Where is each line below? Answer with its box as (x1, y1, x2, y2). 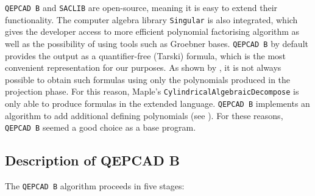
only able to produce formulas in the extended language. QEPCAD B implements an (5, 97, 310, 109)
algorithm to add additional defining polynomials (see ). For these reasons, (5, 109, 283, 122)
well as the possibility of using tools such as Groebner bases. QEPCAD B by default (5, 37, 308, 49)
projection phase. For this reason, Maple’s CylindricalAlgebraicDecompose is (5, 85, 299, 98)
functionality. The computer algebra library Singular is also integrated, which (5, 13, 298, 26)
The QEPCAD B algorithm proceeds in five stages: (5, 180, 185, 192)
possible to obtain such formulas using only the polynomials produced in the (5, 73, 291, 85)
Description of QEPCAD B (5, 151, 180, 170)
